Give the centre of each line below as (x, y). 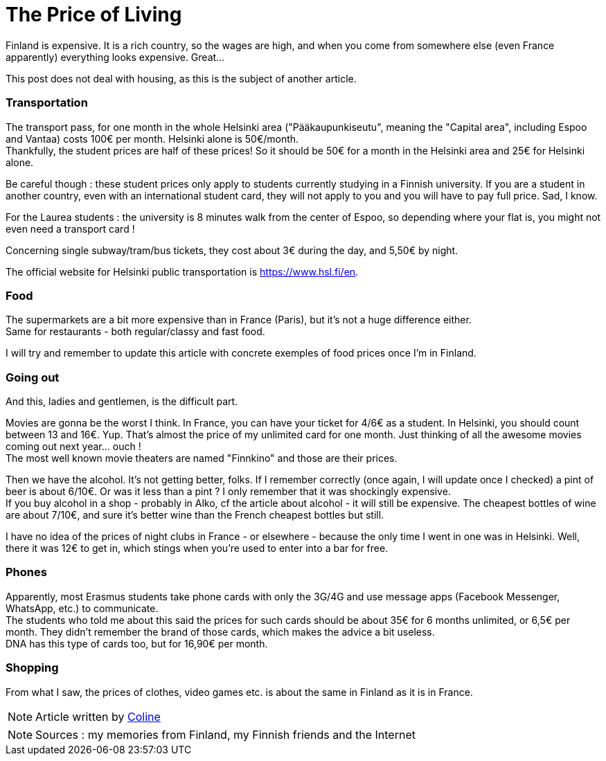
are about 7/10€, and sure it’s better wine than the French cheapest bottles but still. (195, 515)
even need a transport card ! (70, 229)
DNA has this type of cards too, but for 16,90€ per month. (137, 643)
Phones (26, 572)
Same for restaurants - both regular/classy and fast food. (135, 332)
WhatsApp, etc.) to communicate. (82, 608)
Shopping (32, 668)
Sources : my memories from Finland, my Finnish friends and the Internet (225, 734)
